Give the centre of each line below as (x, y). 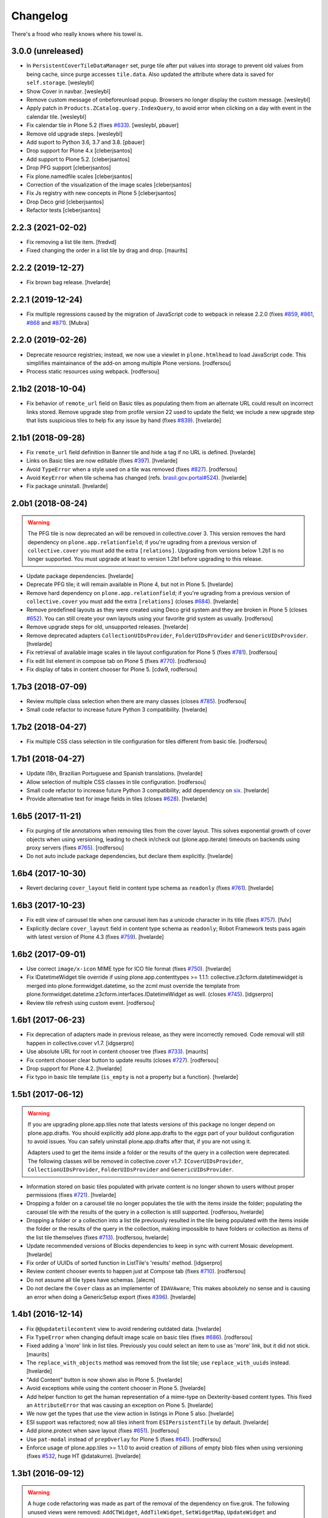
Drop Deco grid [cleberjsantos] (65, 202)
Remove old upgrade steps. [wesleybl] (74, 134)
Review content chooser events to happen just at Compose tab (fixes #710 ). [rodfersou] (136, 1271)
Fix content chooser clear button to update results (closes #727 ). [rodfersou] (122, 1060)
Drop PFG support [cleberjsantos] (69, 168)
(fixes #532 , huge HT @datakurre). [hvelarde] (84, 1456)
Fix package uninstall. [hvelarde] (67, 486)
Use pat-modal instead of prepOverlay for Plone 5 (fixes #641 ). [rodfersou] (124, 1439)
